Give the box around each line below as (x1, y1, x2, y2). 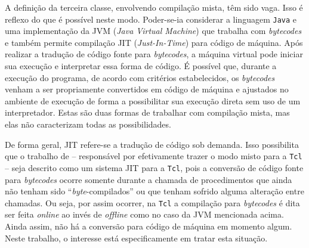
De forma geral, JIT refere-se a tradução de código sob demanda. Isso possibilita (5, 138, 299, 150)
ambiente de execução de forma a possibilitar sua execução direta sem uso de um (5, 94, 301, 107)
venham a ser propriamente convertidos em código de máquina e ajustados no (5, 83, 289, 95)
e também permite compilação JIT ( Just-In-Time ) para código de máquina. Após (5, 36, 303, 48)
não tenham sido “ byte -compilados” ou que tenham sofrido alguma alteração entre (5, 185, 304, 197)
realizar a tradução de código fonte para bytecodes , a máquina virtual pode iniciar (5, 48, 303, 60)
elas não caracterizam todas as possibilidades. (5, 118, 171, 130)
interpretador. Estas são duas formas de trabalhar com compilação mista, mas (5, 106, 290, 119)
